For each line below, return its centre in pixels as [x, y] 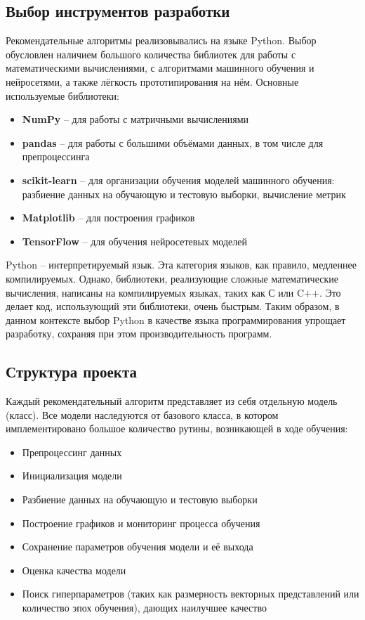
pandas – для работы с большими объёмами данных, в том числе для [173, 142]
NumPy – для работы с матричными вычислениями [135, 119]
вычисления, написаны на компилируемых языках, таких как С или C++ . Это [173, 292]
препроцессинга [56, 156]
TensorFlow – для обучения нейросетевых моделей [134, 241]
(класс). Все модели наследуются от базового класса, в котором [142, 414]
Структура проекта [71, 372]
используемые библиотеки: [62, 95]
